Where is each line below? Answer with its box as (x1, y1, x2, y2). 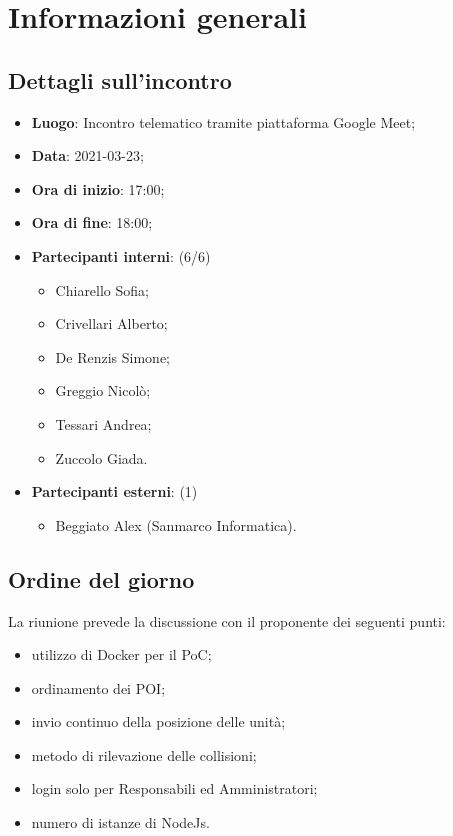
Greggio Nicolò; (55, 380, 151, 401)
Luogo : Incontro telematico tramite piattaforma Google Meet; (31, 111, 416, 132)
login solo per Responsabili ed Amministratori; (31, 778, 318, 799)
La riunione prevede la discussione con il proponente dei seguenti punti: (8, 610, 446, 631)
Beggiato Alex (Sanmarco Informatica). (55, 514, 297, 535)
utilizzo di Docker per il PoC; (31, 644, 212, 665)
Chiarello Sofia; (55, 279, 149, 300)
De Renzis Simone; (55, 346, 170, 367)
